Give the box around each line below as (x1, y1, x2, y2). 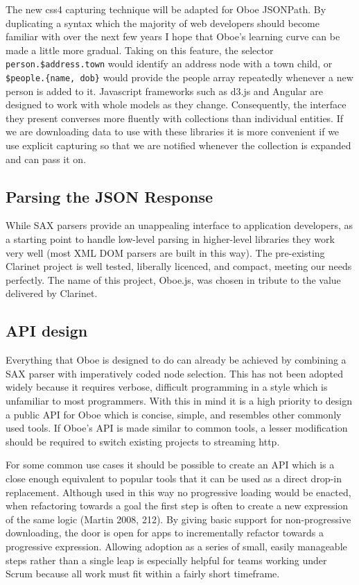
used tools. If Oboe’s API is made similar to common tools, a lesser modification (6, 421, 348, 435)
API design (6, 320, 88, 341)
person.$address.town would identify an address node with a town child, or (6, 56, 333, 71)
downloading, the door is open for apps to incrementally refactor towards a (6, 525, 324, 540)
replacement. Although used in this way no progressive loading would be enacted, (6, 484, 351, 499)
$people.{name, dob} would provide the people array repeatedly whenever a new (6, 70, 353, 85)
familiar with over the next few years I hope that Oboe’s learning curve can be (6, 29, 340, 44)
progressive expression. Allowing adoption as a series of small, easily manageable (6, 539, 347, 553)
